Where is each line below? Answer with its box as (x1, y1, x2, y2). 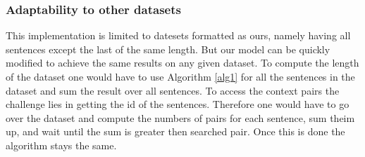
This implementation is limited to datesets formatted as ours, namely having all (6, 28, 351, 43)
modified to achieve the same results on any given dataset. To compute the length (6, 55, 359, 70)
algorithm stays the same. (6, 137, 117, 152)
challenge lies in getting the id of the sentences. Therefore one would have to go (6, 97, 349, 111)
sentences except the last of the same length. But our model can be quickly (6, 41, 330, 56)
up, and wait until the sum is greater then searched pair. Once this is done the (6, 124, 345, 139)
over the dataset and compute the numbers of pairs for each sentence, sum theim (6, 110, 355, 125)
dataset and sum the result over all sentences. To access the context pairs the (6, 83, 340, 97)
